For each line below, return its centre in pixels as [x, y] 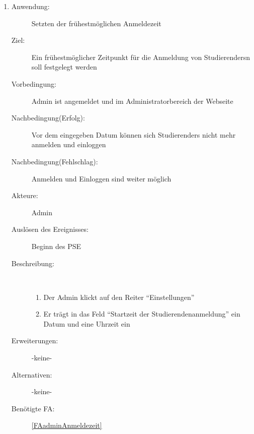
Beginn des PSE [56, 246]
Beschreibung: [33, 263]
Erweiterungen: [35, 340]
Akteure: [25, 195]
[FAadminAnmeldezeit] [67, 425]
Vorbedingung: [34, 83]
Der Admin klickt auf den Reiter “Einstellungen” [119, 297]
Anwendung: [30, 6]
